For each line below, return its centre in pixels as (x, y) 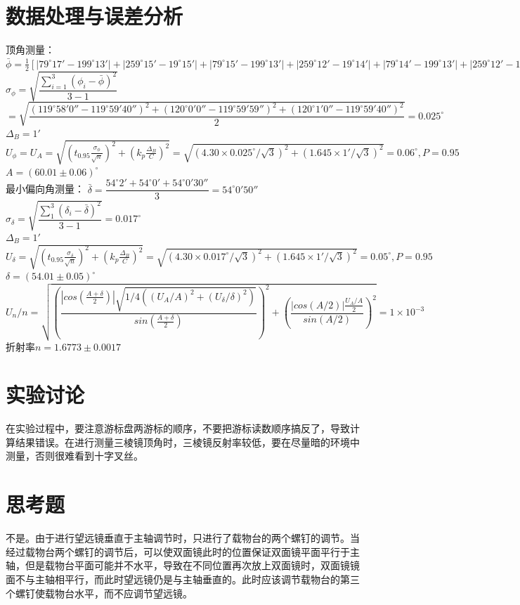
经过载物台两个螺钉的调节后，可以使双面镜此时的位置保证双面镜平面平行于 (178, 551)
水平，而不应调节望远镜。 (133, 593)
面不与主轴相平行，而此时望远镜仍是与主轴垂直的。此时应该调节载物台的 (173, 579)
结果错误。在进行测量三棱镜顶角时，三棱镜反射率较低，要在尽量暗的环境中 (187, 442)
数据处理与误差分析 (95, 16)
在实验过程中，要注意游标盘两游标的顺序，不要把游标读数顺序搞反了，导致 (178, 428)
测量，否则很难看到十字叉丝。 (74, 456)
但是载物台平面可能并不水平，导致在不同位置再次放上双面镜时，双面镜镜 (192, 565)
